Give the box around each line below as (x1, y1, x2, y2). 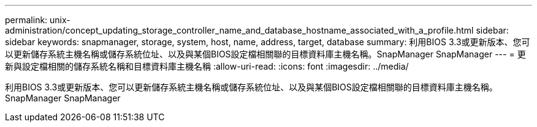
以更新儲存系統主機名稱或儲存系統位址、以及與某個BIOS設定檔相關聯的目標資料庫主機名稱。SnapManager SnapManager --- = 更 (5, 49, 526, 59)
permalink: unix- (5, 15, 70, 25)
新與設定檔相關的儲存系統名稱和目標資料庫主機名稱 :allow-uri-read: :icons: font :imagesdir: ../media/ (5, 61, 409, 71)
